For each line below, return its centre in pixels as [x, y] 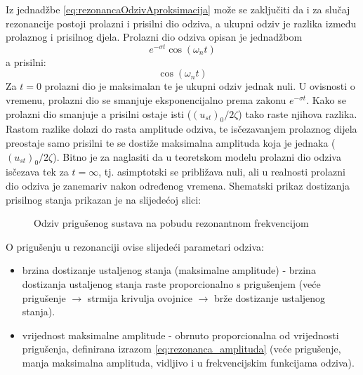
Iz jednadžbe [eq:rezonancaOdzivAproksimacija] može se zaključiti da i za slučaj [178, 9]
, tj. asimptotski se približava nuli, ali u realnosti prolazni [222, 172]
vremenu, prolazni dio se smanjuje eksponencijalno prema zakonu [146, 100]
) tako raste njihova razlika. [298, 113]
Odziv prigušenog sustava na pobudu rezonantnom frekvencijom [171, 223]
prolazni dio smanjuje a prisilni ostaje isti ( [99, 113]
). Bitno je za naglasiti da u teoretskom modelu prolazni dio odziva [197, 156]
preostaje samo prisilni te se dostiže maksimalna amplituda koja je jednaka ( [171, 143]
